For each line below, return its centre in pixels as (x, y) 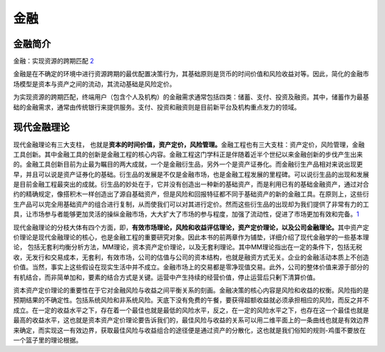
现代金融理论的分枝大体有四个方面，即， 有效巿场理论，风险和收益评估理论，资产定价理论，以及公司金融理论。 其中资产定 (191, 227)
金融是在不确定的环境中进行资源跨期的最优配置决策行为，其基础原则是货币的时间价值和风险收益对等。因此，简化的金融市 (191, 74)
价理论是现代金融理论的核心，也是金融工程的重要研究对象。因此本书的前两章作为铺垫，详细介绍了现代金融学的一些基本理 (191, 237)
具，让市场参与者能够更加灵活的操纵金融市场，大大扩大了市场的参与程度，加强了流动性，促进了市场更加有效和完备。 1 (186, 214)
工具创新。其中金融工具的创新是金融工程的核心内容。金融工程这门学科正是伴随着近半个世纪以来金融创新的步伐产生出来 (188, 154)
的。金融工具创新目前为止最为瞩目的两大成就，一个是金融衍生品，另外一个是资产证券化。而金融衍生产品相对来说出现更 (188, 165)
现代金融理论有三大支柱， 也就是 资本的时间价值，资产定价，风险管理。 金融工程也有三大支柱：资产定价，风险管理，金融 (189, 144)
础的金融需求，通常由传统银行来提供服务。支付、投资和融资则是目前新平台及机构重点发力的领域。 (157, 107)
